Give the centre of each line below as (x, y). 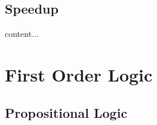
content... (22, 34)
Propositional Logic (66, 112)
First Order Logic (79, 74)
